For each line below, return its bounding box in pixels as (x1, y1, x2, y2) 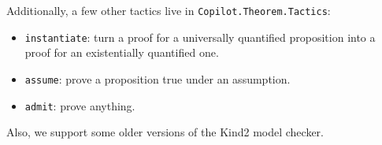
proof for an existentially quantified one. (24, 44, 219, 61)
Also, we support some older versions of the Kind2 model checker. (6, 124, 325, 140)
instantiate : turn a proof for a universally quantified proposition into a (24, 28, 376, 45)
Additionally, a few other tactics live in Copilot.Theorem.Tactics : (6, 2, 331, 18)
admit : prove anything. (24, 97, 135, 113)
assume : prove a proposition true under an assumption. (24, 70, 291, 87)
